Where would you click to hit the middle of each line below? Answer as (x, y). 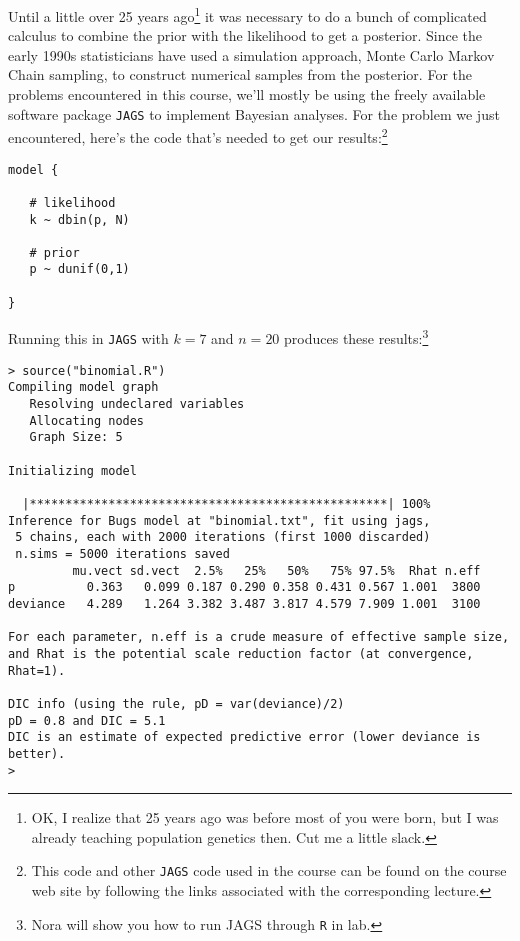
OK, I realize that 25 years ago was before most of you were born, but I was (265, 817)
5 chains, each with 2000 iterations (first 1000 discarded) (223, 537)
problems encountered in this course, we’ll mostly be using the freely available (247, 94)
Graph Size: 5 (76, 437)
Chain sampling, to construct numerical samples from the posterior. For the (240, 74)
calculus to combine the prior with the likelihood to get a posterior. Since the (245, 35)
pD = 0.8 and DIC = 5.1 (87, 720)
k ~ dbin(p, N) (79, 219)
